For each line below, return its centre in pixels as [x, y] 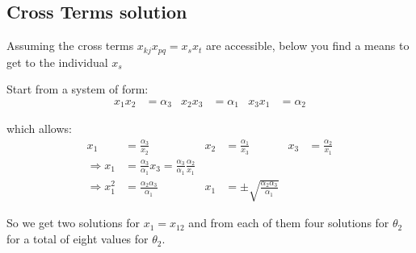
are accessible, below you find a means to [307, 46]
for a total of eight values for [78, 239]
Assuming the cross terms [70, 46]
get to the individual [57, 62]
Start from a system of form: [78, 89]
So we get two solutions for [74, 223]
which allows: [39, 129]
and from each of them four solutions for [289, 223]
